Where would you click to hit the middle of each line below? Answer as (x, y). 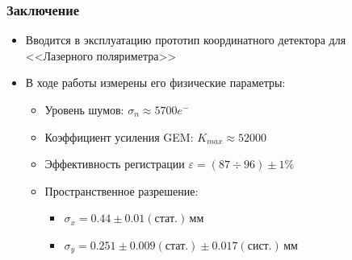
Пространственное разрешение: (122, 190)
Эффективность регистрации (115, 164)
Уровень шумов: (84, 109)
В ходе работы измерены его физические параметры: (155, 83)
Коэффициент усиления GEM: (119, 136)
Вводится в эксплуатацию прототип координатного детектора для (186, 40)
